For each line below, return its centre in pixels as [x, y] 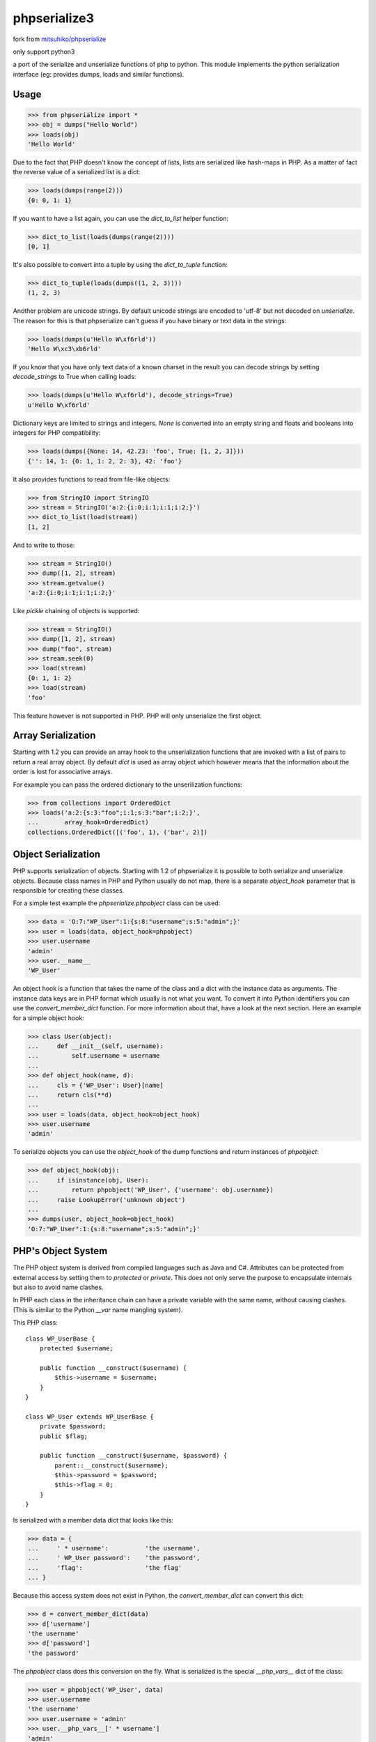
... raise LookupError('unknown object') [107, 1200]
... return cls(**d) [70, 1095]
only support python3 [44, 52]
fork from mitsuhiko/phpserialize [60, 39]
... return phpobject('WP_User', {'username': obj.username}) [151, 1190]
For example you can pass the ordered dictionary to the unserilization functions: [128, 785]
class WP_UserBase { [60, 1339]
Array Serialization [54, 735]
